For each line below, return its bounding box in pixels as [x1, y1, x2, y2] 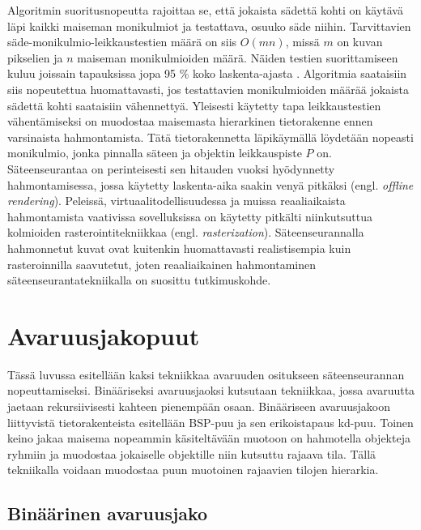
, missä [285, 33, 320, 50]
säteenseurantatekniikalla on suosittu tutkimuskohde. [7, 271, 271, 289]
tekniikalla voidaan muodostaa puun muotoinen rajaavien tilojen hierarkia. [7, 461, 379, 478]
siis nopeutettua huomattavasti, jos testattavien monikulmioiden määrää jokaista [7, 80, 409, 97]
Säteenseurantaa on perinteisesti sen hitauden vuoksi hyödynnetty [7, 160, 335, 177]
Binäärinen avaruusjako [7, 501, 208, 526]
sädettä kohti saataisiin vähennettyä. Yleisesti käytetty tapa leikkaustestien [7, 96, 381, 113]
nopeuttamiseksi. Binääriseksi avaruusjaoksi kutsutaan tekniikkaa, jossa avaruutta [7, 382, 415, 399]
